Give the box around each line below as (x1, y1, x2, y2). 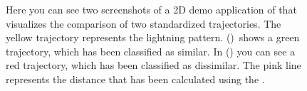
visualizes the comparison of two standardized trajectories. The (6, 16, 281, 31)
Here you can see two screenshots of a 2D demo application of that (6, 2, 297, 16)
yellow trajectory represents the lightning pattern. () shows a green (6, 30, 300, 45)
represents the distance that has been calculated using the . (6, 71, 265, 86)
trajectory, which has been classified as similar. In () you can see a (6, 43, 296, 58)
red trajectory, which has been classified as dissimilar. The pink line (6, 58, 301, 73)
